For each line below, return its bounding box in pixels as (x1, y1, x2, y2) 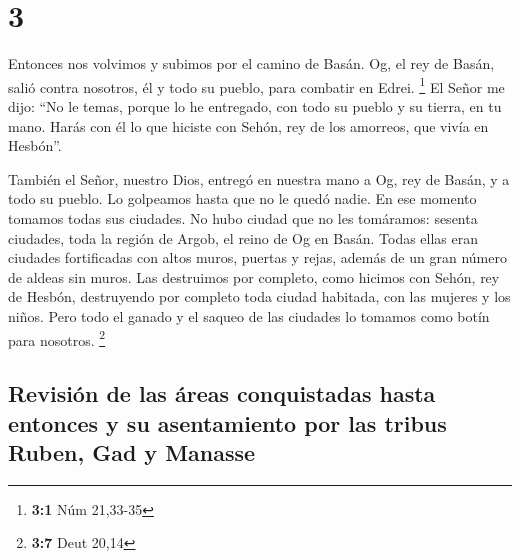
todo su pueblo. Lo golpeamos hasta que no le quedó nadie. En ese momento (8, 188, 477, 209)
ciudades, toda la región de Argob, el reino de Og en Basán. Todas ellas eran (8, 227, 479, 248)
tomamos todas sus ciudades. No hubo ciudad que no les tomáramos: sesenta (8, 207, 478, 228)
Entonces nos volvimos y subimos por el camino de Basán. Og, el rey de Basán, (8, 53, 495, 74)
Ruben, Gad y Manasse (8, 436, 256, 467)
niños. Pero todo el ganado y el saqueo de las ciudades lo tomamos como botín (8, 305, 490, 326)
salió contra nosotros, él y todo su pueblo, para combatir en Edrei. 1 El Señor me (8, 73, 505, 97)
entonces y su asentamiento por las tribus (8, 407, 447, 438)
